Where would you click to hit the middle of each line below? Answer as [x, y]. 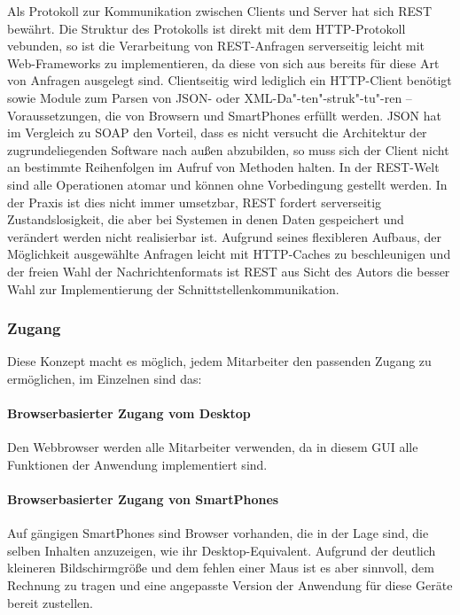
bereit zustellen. [50, 602]
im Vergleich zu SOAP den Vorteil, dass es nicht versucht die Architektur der [217, 132]
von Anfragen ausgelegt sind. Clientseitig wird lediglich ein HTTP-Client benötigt [230, 80]
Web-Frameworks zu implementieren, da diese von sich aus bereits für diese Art [223, 62]
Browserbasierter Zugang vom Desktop [129, 413]
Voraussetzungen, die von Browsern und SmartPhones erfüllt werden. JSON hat [224, 115]
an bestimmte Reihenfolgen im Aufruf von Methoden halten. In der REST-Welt [223, 167]
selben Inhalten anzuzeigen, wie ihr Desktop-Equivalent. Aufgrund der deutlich [222, 550]
